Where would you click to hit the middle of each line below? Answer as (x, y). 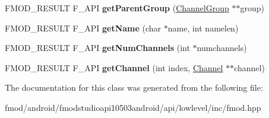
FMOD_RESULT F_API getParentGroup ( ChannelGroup (117, 8)
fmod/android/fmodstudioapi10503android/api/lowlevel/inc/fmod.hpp (133, 107)
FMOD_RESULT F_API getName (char (83, 28)
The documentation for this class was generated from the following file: (134, 87)
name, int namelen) (203, 28)
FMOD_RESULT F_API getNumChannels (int (97, 48)
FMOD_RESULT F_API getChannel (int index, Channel (114, 67)
